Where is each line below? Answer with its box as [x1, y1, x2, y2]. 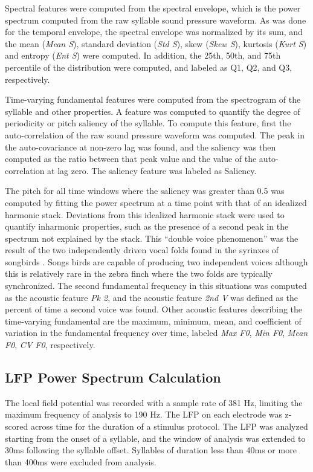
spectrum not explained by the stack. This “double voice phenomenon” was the [5, 231, 298, 244]
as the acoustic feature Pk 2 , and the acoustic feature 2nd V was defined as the [5, 291, 298, 303]
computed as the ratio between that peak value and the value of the [5, 152, 257, 165]
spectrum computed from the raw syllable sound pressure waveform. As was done [5, 13, 306, 26]
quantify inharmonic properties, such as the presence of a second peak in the [5, 220, 289, 233]
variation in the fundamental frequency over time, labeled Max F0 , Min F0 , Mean [5, 326, 308, 339]
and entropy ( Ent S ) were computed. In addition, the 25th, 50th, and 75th [5, 49, 281, 62]
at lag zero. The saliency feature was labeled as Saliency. [47, 164, 257, 176]
